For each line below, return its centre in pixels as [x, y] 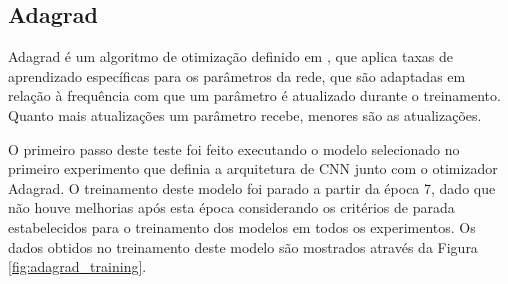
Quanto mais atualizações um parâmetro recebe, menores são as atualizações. [245, 114]
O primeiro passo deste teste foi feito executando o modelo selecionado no [234, 148]
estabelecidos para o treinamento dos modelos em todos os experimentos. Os [242, 226]
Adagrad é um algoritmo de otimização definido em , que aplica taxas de [231, 56]
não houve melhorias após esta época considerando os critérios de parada [231, 207]
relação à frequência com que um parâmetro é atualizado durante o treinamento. [254, 95]
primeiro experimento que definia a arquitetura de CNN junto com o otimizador [253, 168]
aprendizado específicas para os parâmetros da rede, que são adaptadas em [237, 75]
